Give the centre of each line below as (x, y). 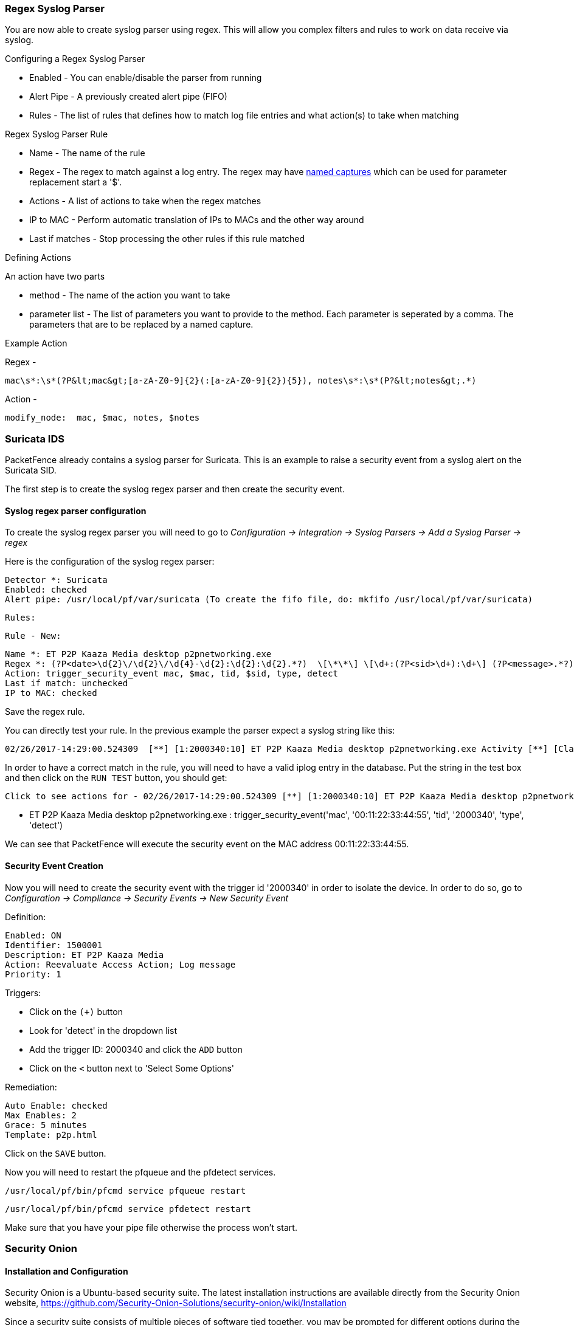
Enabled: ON (33, 935)
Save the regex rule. (45, 712)
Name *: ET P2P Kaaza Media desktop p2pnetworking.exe (138, 654)
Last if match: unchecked (67, 683)
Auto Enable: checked (56, 1105)
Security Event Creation (54, 866)
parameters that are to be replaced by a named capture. (141, 325)
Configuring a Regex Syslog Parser (75, 59)
